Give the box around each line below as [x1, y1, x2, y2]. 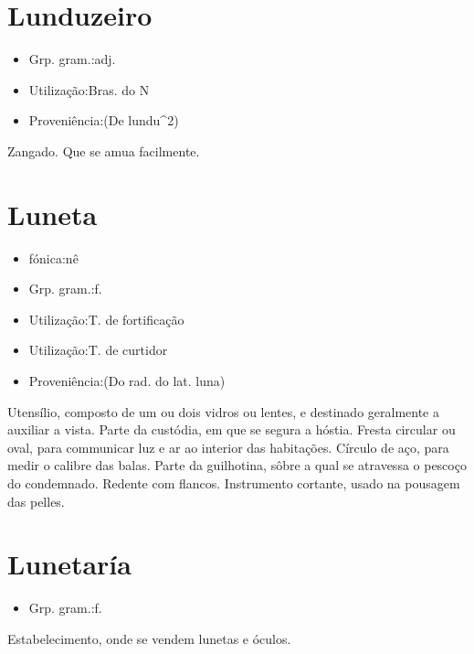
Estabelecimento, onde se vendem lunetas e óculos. [7, 628, 291, 648]
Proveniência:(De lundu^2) [28, 111, 179, 130]
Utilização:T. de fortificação [28, 309, 184, 328]
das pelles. [7, 491, 65, 510]
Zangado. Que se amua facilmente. [7, 141, 200, 160]
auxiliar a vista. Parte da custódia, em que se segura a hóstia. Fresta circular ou [7, 420, 456, 439]
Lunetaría [7, 545, 132, 583]
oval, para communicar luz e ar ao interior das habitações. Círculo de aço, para [7, 437, 449, 456]
